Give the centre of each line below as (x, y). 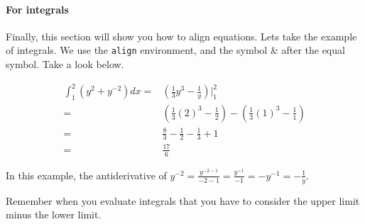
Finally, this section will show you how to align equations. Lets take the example (181, 36)
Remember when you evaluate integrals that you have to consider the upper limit (183, 200)
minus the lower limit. (54, 214)
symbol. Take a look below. (65, 64)
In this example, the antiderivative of (86, 175)
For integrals (37, 9)
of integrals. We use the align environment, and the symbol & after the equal (175, 50)
